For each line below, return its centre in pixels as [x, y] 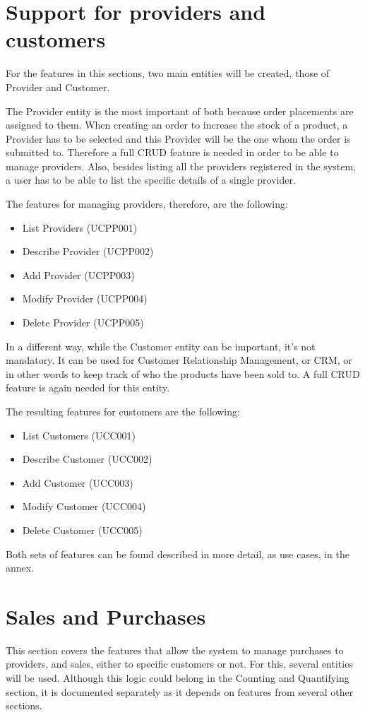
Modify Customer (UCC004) [84, 506]
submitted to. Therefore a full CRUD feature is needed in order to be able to [172, 152]
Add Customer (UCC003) [78, 482]
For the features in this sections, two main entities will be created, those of [168, 73]
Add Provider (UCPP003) [78, 274]
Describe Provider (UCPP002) [88, 251]
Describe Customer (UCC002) [87, 459]
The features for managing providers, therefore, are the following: [147, 204]
